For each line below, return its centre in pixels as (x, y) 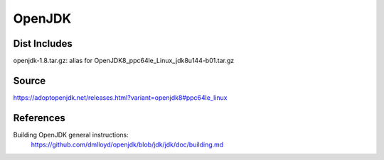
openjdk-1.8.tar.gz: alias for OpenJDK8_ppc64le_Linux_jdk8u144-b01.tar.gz (124, 61)
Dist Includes (43, 44)
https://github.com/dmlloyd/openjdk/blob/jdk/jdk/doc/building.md (127, 144)
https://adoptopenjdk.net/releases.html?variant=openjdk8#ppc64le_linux (120, 97)
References (39, 118)
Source (30, 80)
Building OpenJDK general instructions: (71, 135)
